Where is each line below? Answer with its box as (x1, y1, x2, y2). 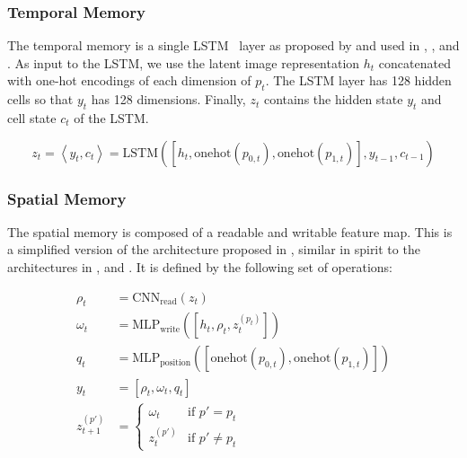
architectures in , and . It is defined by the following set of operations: (7, 258, 393, 276)
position (160, 357, 191, 367)
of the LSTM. (74, 109, 149, 127)
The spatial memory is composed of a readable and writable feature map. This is (7, 222, 453, 241)
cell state (7, 109, 57, 127)
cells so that (7, 90, 74, 109)
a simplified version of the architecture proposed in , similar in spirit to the (7, 240, 420, 259)
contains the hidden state (263, 90, 403, 109)
